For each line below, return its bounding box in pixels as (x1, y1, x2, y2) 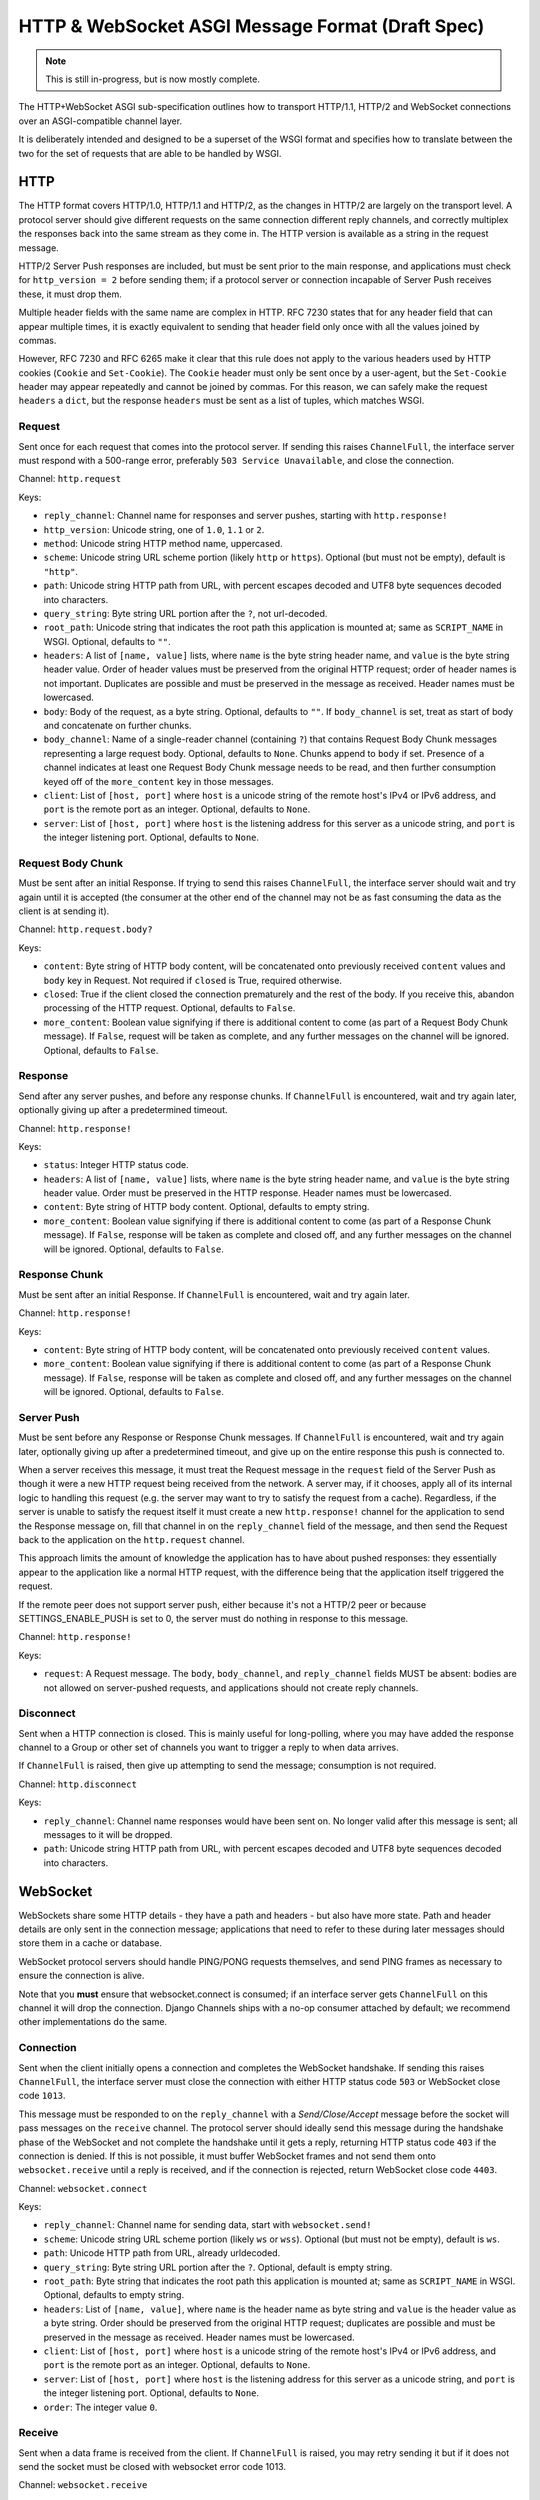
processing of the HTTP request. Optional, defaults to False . (43, 1002, 296, 1014)
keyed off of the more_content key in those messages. (43, 775, 274, 787)
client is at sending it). (18, 905, 110, 917)
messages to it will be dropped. (43, 1829, 173, 1841)
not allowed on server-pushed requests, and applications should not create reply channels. (43, 1681, 419, 1694)
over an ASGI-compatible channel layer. (18, 115, 183, 127)
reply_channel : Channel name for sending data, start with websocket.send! (43, 2219, 372, 2231)
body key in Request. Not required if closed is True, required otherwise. (43, 974, 342, 986)
